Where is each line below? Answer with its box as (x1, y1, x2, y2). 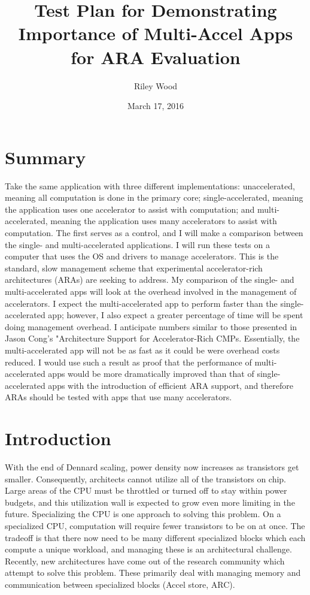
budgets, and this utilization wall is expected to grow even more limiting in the (5, 496, 295, 508)
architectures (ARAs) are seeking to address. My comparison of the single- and (5, 273, 294, 286)
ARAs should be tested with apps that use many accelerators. (5, 391, 232, 403)
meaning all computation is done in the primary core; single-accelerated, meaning (5, 191, 303, 204)
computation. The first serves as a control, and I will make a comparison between (5, 226, 303, 238)
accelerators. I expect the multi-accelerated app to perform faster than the (5, 297, 278, 309)
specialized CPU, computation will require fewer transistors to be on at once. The (5, 520, 305, 531)
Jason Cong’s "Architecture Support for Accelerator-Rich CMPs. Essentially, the (5, 332, 300, 345)
